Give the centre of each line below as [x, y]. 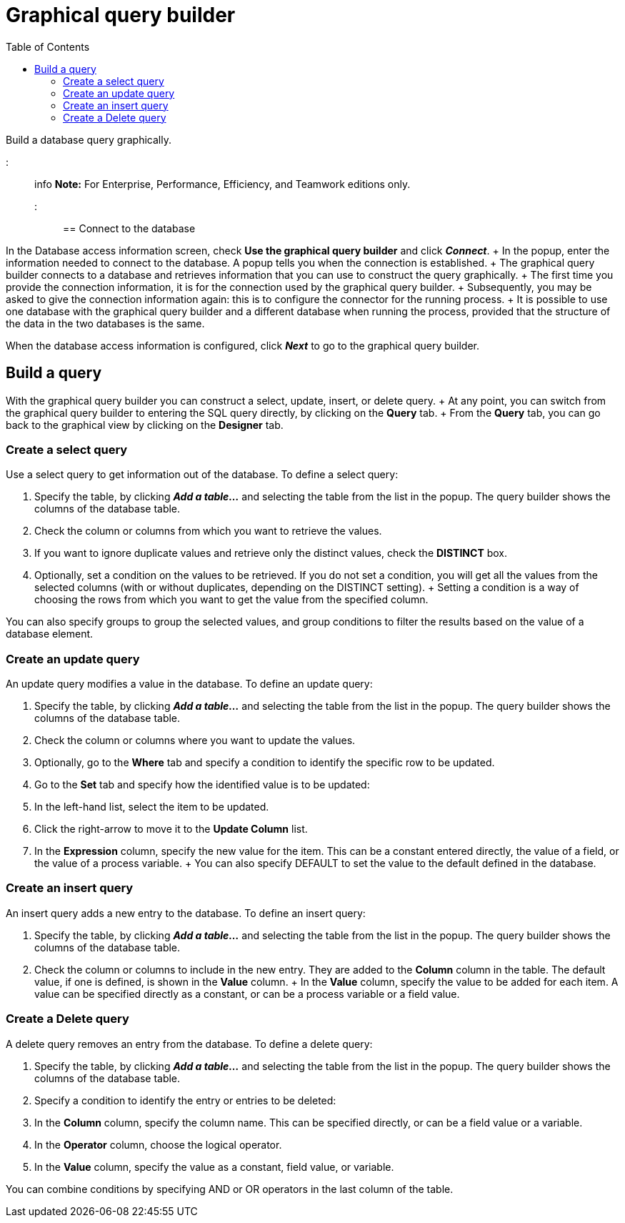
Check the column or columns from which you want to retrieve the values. [208, 531]
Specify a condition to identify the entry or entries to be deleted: [185, 1100]
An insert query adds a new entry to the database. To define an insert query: [186, 913]
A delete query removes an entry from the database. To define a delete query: [189, 1044]
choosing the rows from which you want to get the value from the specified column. [231, 600]
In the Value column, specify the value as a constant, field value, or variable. [214, 1167]
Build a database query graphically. [89, 139]
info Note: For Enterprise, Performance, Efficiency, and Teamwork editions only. [222, 184]
